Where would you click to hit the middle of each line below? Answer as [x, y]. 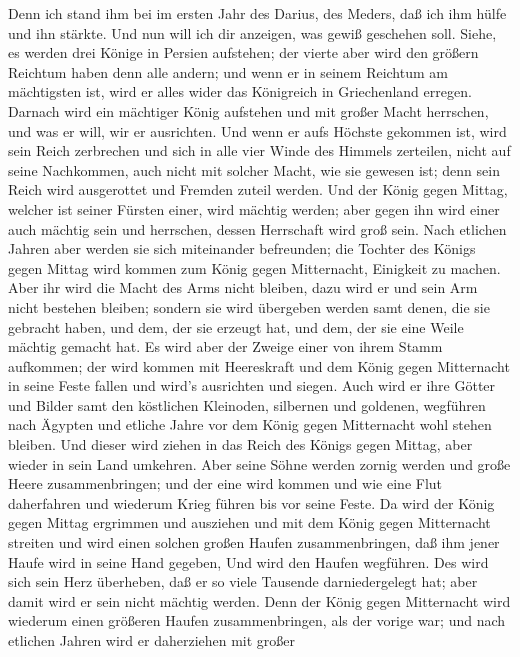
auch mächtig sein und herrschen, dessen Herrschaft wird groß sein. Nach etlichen [257, 228]
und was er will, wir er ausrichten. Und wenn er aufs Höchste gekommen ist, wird [257, 130]
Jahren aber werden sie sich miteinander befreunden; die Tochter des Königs [242, 248]
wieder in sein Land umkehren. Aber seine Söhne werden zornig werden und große [259, 463]
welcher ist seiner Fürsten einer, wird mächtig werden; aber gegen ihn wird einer [254, 208]
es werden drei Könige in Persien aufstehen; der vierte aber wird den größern [243, 52]
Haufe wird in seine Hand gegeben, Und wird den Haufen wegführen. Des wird [248, 561]
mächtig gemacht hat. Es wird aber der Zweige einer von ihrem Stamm [225, 346]
